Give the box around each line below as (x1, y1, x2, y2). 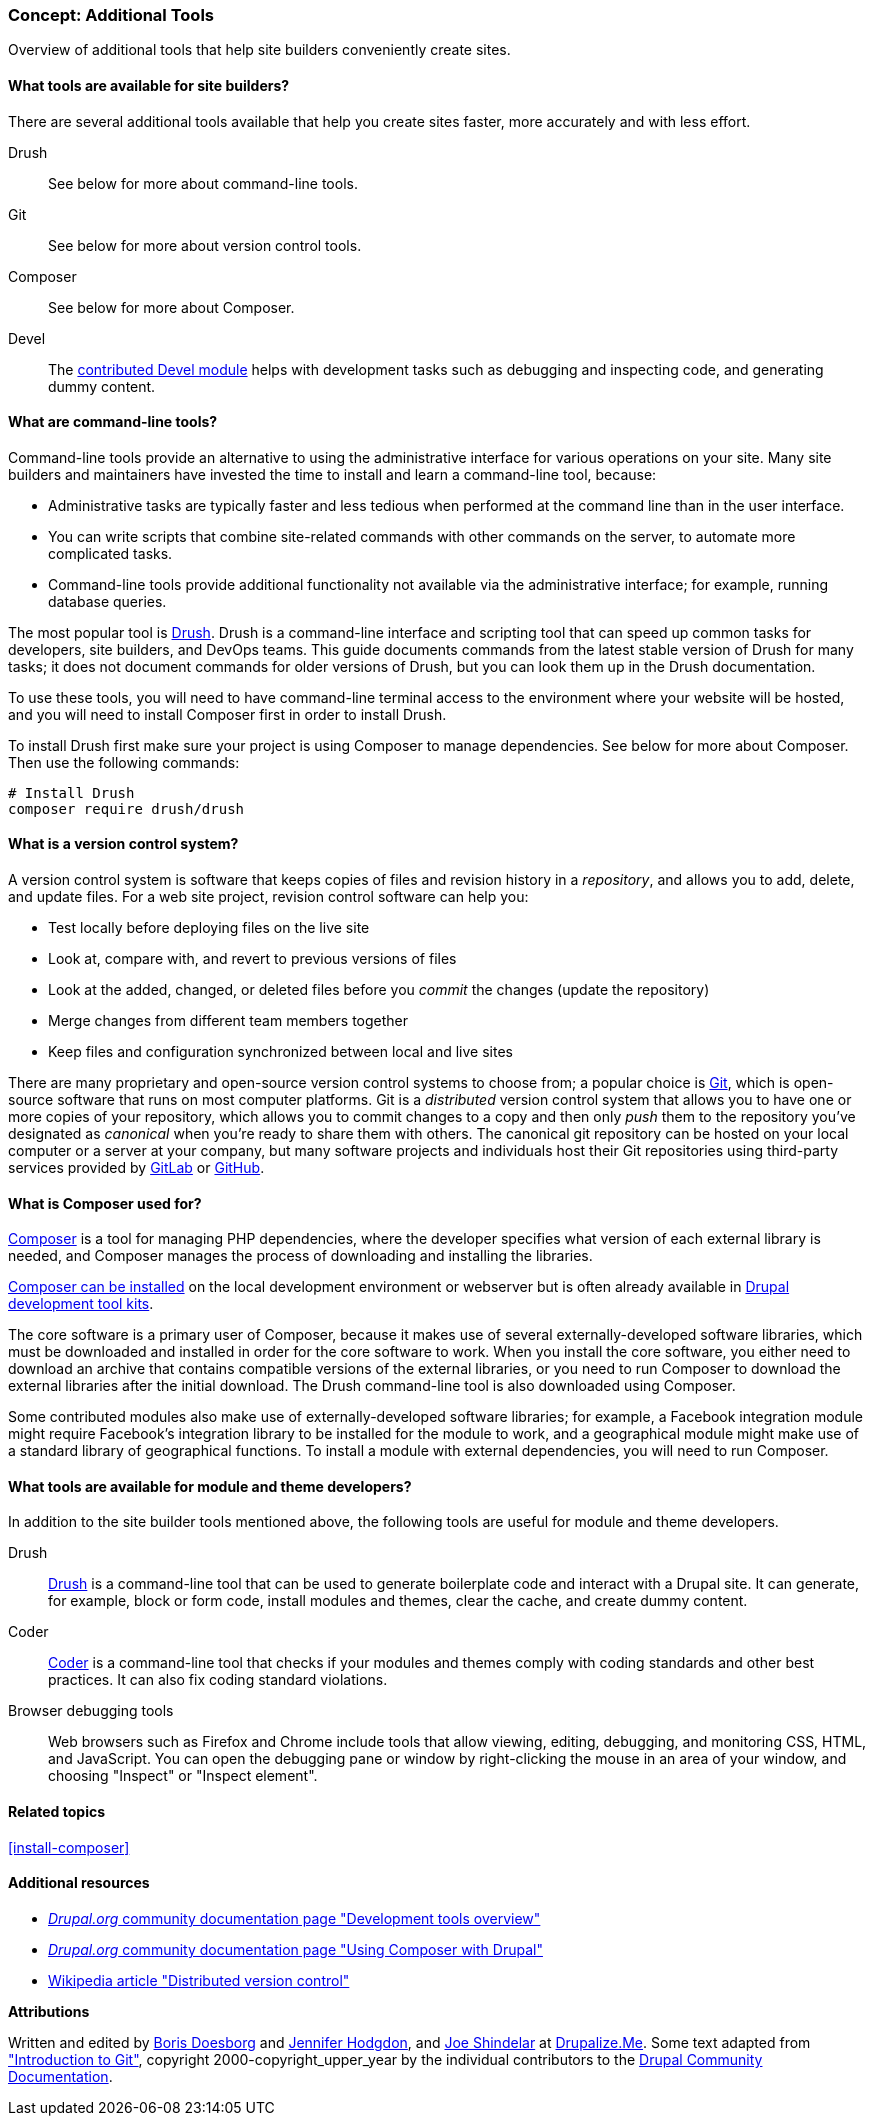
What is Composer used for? (8, 1194, 202, 1212)
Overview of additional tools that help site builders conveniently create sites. (8, 41, 511, 59)
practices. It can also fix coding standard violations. (48, 1671, 388, 1689)
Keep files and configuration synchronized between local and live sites (48, 1043, 513, 1061)
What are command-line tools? (8, 413, 218, 431)
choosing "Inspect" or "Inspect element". (48, 1767, 318, 1785)
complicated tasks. (48, 544, 173, 562)
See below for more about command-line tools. (48, 174, 358, 192)
